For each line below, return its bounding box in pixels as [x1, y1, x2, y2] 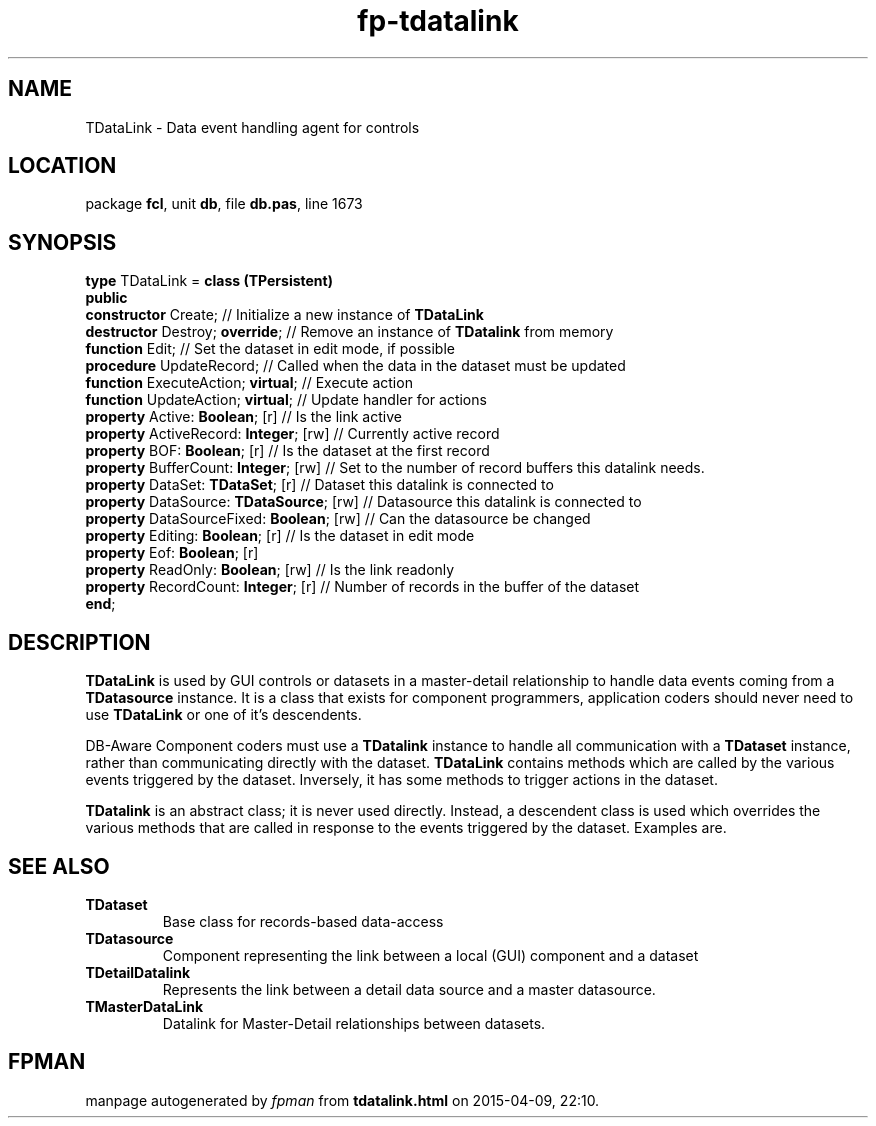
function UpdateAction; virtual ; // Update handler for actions [85, 391, 487, 409]
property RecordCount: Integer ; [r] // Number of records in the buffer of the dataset [85, 578, 640, 596]
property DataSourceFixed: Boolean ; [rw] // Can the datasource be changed [85, 510, 591, 528]
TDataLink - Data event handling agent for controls [85, 118, 420, 136]
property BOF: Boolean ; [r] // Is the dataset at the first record [85, 442, 490, 460]
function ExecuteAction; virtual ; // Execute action [85, 374, 413, 392]
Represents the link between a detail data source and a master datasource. [162, 980, 656, 998]
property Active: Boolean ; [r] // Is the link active [85, 408, 402, 426]
